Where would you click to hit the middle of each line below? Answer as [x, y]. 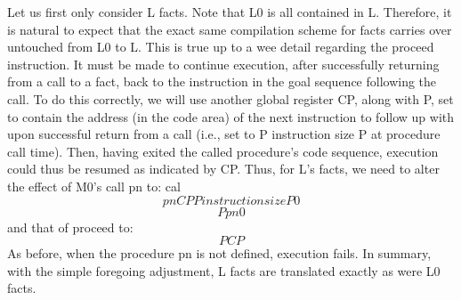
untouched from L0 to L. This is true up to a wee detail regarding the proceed [221, 47]
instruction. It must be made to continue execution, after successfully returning [223, 64]
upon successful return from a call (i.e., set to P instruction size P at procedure [224, 134]
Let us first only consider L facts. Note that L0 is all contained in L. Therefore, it [230, 12]
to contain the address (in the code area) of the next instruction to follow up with [231, 116]
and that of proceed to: [70, 227]
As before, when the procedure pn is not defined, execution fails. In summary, [219, 253]
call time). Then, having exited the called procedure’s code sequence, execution [223, 151]
